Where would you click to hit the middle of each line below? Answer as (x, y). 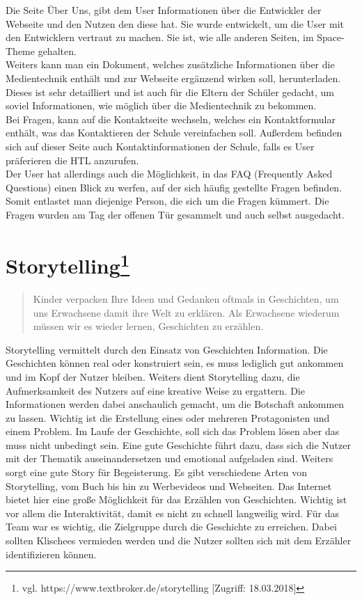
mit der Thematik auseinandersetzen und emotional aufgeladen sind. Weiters (170, 458)
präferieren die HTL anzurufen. (72, 160)
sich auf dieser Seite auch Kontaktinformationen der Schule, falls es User (160, 146)
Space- (331, 37)
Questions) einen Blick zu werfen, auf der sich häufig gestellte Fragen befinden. (174, 187)
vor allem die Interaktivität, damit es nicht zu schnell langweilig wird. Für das (173, 513)
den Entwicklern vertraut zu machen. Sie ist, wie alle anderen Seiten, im (160, 37)
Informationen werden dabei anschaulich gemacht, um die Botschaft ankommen (175, 404)
